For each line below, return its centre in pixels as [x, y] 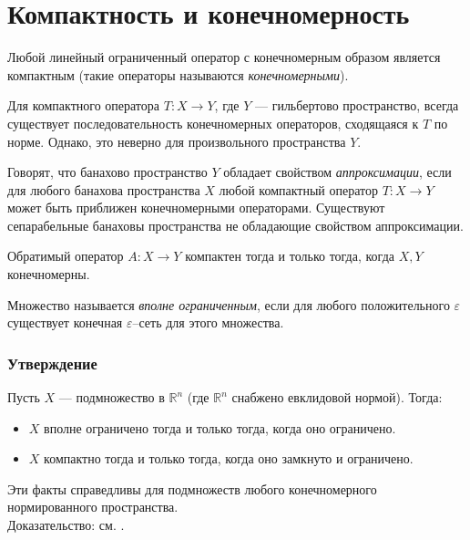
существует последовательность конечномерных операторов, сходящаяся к [213, 123]
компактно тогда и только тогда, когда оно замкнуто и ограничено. [229, 458]
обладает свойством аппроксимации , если [337, 172]
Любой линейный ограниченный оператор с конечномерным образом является [224, 57]
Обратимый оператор [66, 256]
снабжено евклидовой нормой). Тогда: [337, 397]
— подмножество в [112, 397]
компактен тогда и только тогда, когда [290, 256]
